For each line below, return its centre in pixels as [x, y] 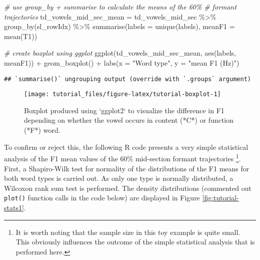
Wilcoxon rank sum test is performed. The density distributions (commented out [128, 188]
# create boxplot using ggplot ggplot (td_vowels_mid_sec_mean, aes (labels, [120, 53]
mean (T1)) [21, 36]
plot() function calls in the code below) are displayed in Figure [102, 198]
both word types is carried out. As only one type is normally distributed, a [119, 178]
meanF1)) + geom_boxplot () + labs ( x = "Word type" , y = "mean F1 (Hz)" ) [122, 62]
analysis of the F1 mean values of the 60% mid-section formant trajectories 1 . [122, 158]
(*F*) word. [42, 130]
